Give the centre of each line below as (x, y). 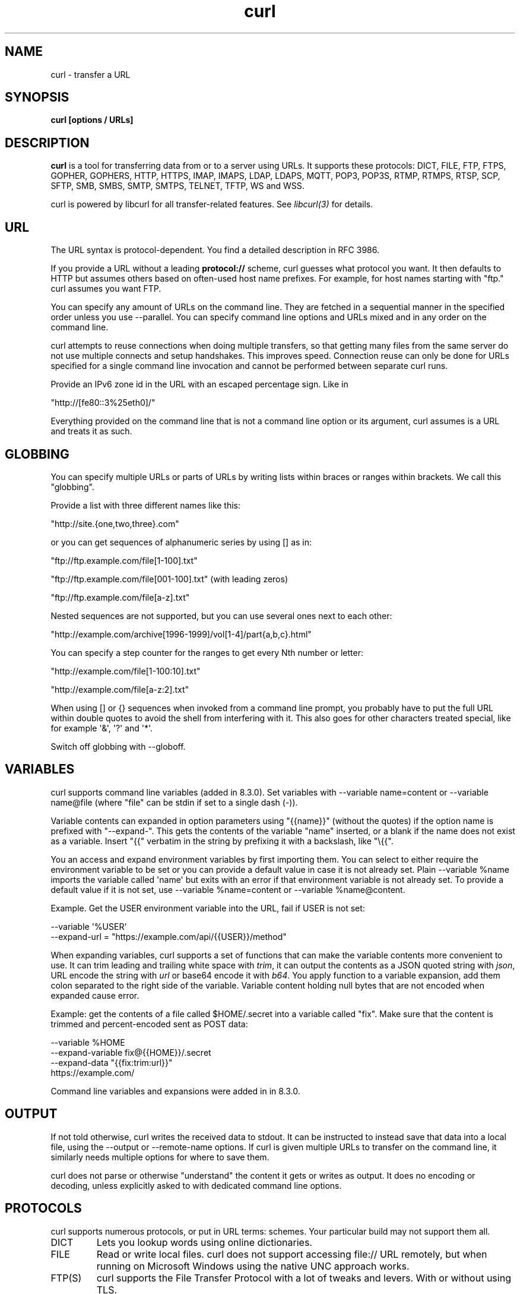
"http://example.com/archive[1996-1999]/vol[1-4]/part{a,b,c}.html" (181, 634)
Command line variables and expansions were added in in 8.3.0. (175, 1091)
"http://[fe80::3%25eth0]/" (103, 403)
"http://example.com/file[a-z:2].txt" (120, 689)
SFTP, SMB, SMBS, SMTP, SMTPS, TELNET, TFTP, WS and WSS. (177, 186)
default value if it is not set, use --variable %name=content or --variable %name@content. (228, 889)
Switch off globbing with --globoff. (118, 746)
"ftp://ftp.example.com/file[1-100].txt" (124, 560)
